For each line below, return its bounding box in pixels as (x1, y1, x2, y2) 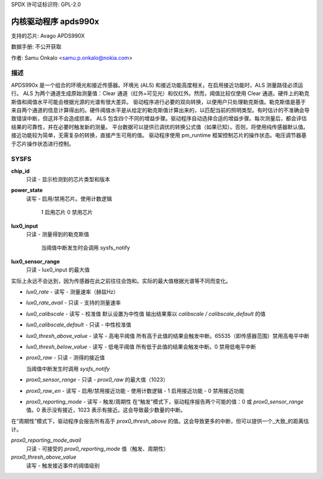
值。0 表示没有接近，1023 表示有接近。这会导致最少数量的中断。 (26, 407, 186, 414)
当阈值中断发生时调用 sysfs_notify (26, 365, 110, 372)
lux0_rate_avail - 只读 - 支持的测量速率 (26, 299, 121, 306)
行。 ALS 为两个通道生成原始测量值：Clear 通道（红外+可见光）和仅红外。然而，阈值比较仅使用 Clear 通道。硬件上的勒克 (11, 90, 310, 97)
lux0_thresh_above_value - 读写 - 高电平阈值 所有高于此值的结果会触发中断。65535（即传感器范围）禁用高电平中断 (26, 332, 309, 339)
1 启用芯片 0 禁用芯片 (41, 209, 93, 216)
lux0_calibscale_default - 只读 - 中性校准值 (26, 321, 132, 328)
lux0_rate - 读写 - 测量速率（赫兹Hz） (26, 288, 119, 295)
